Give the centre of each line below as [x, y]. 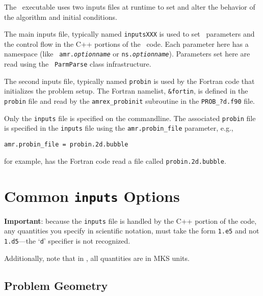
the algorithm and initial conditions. [61, 17]
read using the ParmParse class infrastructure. [78, 64]
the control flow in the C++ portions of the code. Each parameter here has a [126, 43]
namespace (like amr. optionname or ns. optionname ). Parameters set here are [127, 54]
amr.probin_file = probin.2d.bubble [66, 145]
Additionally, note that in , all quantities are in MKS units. [97, 258]
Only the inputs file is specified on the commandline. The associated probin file [130, 118]
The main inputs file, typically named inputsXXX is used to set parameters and [129, 34]
